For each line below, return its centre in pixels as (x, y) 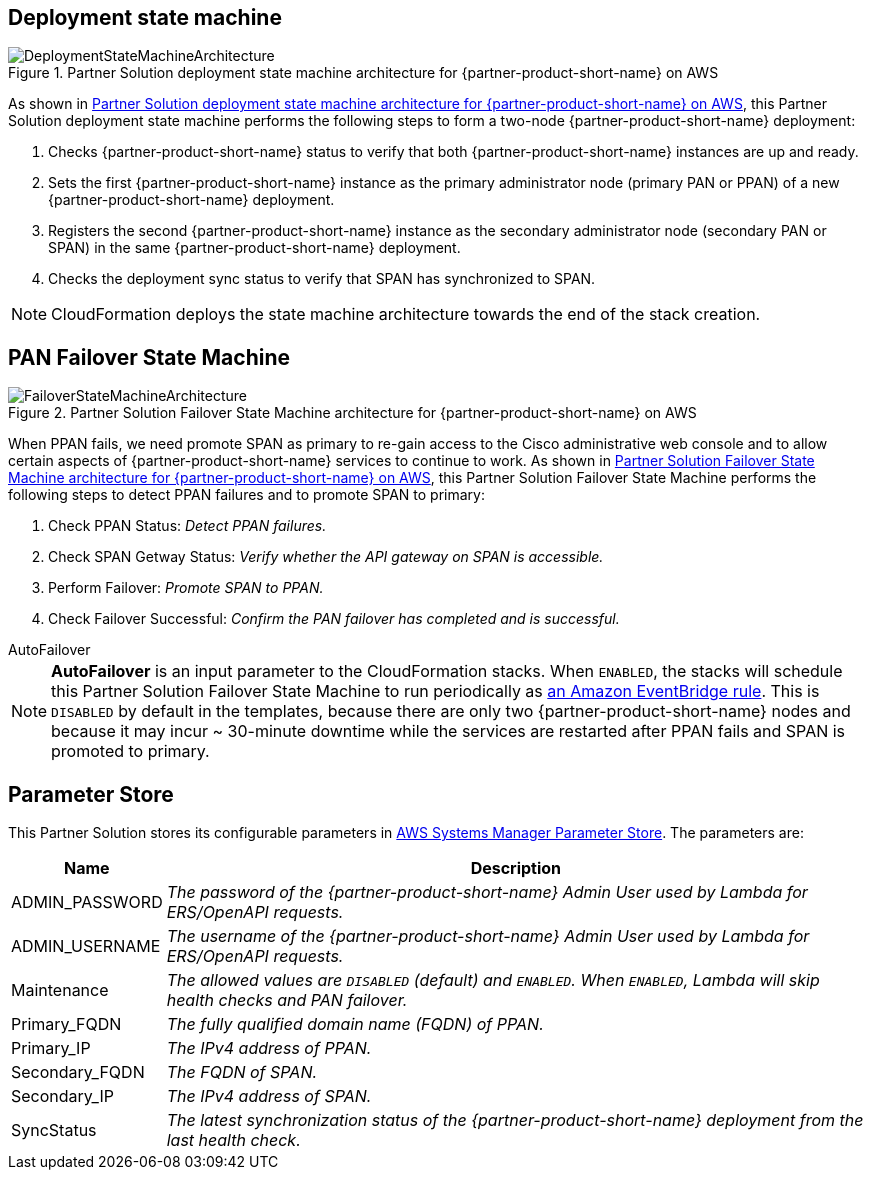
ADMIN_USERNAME (86, 946)
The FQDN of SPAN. (242, 1072)
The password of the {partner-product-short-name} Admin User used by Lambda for (487, 892)
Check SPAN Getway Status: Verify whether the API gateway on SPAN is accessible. (326, 557)
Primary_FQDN (66, 1024)
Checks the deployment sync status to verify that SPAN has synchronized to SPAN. (322, 279)
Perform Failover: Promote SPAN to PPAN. (186, 588)
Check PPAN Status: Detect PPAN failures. (187, 526)
